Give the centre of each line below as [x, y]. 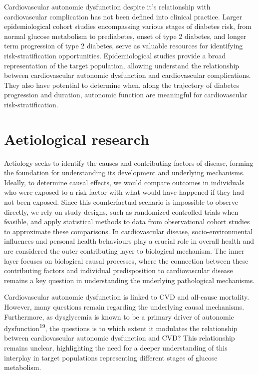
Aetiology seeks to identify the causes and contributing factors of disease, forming [129, 163]
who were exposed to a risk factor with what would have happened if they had [124, 192]
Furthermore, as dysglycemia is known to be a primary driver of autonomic [119, 316]
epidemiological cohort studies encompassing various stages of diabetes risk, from [128, 26]
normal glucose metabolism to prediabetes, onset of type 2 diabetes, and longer [125, 36]
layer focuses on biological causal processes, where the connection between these [126, 260]
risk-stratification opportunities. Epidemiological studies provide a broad [115, 55]
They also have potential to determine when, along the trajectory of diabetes [122, 85]
